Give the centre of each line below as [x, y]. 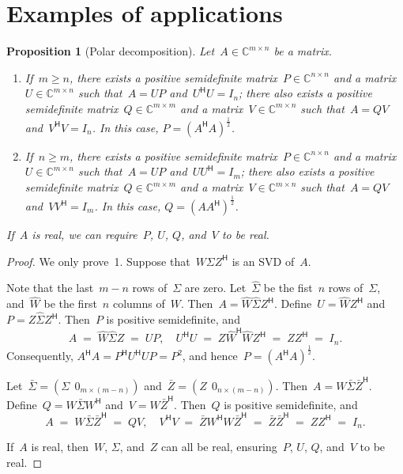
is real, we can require [85, 234]
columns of [139, 303]
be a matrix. [303, 51]
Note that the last [50, 288]
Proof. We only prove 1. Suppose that [98, 261]
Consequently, [40, 356]
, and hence [210, 356]
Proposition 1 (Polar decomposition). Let [111, 51]
